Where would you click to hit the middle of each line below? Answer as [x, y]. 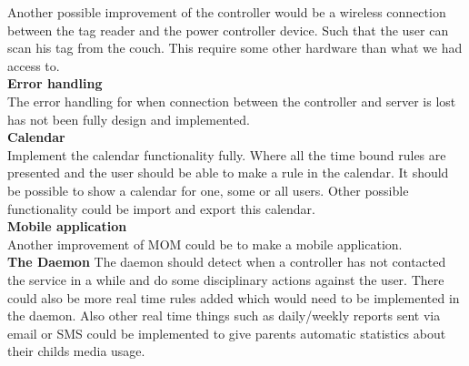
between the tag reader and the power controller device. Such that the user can [228, 30]
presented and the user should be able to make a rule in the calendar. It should [228, 173]
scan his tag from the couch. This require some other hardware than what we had [235, 48]
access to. [34, 65]
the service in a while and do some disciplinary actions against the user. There [226, 279]
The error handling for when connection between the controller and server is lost [232, 101]
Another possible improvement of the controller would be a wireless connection [227, 12]
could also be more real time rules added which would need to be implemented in [234, 297]
